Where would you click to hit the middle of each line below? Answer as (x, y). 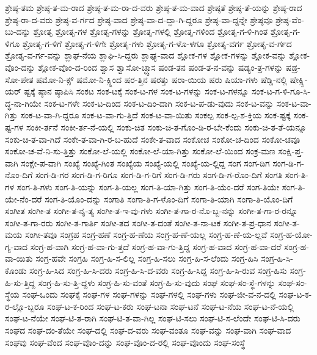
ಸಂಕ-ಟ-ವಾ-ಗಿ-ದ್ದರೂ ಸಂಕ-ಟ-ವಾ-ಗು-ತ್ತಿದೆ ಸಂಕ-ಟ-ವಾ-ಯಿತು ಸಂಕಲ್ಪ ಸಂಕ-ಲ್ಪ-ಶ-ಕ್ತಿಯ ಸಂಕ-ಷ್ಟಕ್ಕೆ (155, 115)
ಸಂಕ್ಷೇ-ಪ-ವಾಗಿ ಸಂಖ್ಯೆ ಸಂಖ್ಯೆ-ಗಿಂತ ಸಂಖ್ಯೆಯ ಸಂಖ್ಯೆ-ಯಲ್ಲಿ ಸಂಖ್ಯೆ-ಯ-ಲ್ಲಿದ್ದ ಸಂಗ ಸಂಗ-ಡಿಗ (145, 163)
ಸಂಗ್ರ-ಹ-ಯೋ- (291, 235)
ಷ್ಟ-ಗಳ (14, 127)
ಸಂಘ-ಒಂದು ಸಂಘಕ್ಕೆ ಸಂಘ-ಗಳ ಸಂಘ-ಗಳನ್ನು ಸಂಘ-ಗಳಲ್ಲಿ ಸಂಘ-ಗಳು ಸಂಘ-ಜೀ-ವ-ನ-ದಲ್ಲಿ (149, 294)
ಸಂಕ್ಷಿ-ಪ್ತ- (291, 151)
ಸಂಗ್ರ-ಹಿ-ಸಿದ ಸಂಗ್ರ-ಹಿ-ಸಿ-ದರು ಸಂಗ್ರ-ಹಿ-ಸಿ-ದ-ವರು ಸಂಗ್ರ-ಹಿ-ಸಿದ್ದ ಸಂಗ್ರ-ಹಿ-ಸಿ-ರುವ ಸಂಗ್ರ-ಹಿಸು (158, 271)
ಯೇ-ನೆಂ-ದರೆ (24, 199)
